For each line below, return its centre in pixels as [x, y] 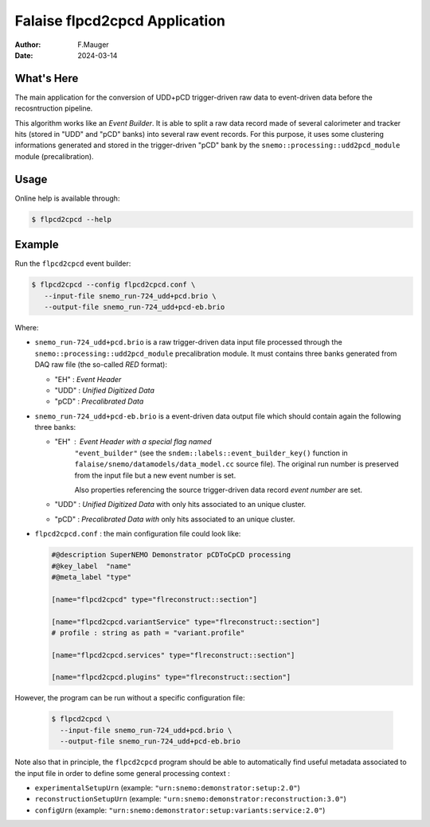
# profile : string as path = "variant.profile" [148, 632]
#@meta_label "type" [91, 577]
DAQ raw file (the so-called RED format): [101, 365]
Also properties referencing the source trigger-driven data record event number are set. [218, 490]
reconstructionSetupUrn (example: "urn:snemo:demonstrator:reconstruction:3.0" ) [190, 799]
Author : [28, 45]
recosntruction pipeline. [54, 108]
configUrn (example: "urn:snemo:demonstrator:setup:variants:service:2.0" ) [180, 810]
